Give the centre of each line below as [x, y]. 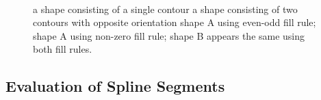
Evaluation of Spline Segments [115, 86]
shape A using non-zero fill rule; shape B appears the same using [169, 35]
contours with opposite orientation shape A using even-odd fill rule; [175, 22]
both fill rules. [63, 49]
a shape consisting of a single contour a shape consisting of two [165, 9]
